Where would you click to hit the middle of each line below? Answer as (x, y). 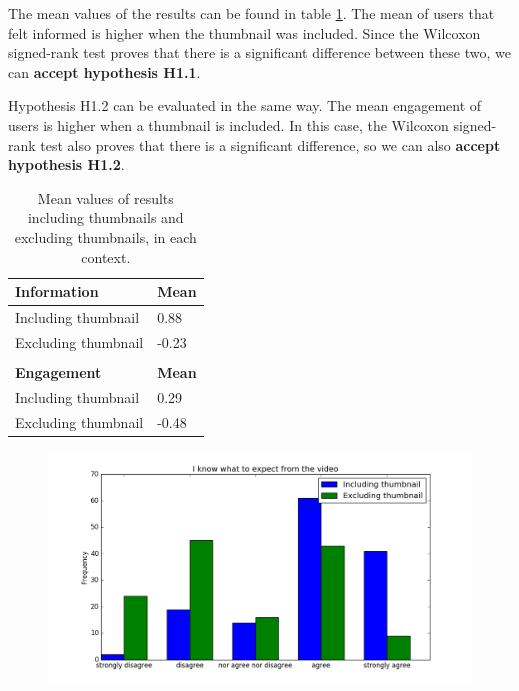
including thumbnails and (105, 217)
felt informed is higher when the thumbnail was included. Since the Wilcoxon (244, 32)
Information (57, 291)
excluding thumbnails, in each (105, 236)
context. (106, 256)
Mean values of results (105, 197)
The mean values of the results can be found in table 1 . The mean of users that (251, 13)
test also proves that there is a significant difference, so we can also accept (270, 144)
